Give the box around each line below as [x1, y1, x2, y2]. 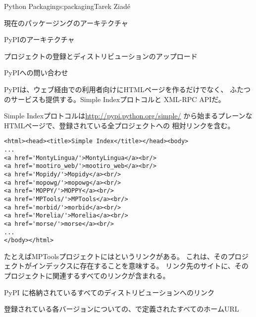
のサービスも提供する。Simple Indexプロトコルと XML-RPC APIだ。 [4, 94, 225, 104]
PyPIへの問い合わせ [4, 67, 68, 78]
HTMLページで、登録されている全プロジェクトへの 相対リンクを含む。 [4, 120, 235, 130]
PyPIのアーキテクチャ [4, 34, 75, 45]
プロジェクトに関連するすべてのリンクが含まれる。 [4, 270, 170, 281]
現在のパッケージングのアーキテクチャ [4, 17, 128, 28]
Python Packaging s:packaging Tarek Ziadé [4, 1, 130, 11]
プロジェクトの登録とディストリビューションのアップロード [4, 51, 198, 61]
